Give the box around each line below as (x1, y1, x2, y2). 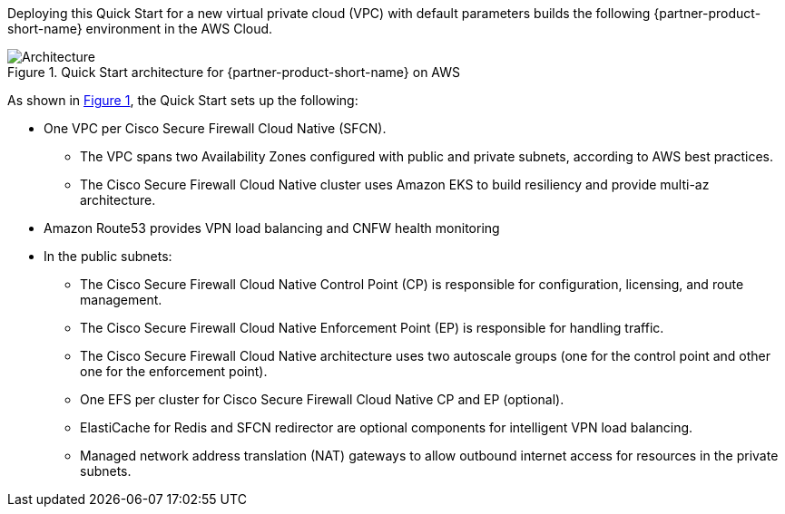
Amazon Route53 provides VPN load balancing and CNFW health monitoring (44, 220, 500, 236)
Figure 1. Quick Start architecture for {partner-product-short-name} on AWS (7, 64, 461, 80)
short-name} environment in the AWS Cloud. (7, 21, 273, 36)
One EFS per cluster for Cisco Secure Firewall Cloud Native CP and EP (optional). (80, 392, 564, 407)
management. (80, 292, 162, 307)
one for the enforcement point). (80, 364, 268, 379)
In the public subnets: (44, 248, 172, 264)
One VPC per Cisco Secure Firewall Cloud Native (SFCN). (44, 121, 387, 136)
